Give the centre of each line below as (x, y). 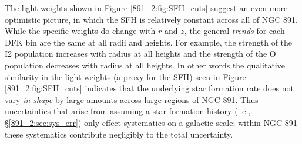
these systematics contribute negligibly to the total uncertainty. (119, 134)
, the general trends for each (234, 31)
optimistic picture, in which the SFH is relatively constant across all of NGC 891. (151, 19)
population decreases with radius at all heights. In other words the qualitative (145, 65)
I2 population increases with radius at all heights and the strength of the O (140, 54)
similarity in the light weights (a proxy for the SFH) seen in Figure (125, 76)
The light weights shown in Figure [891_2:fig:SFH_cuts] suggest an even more (146, 8)
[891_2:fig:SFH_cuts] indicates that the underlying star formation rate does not (149, 88)
